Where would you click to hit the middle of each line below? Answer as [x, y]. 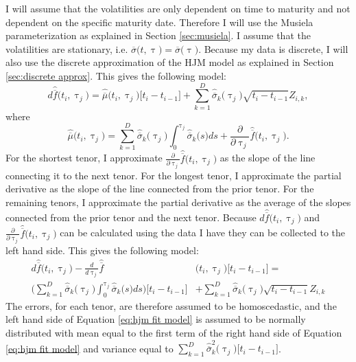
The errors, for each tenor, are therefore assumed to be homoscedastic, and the [171, 305]
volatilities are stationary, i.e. [67, 48]
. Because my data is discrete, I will [273, 48]
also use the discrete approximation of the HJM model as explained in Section [170, 62]
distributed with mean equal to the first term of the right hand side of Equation [174, 332]
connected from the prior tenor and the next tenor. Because [131, 217]
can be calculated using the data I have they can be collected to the [203, 233]
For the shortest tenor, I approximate [84, 158]
